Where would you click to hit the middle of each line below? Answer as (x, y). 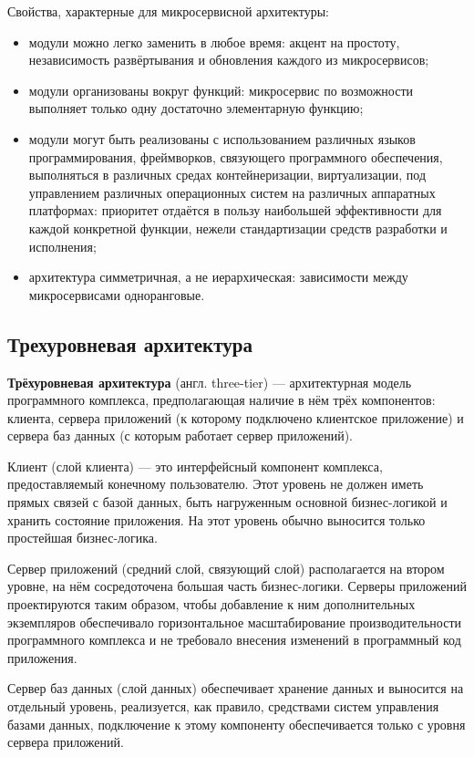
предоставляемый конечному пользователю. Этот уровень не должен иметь (216, 484)
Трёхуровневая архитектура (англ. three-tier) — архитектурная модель (210, 382)
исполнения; (62, 246)
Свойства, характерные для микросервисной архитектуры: (168, 11)
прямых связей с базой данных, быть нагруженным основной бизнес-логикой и (227, 502)
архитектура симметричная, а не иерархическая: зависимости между (218, 277)
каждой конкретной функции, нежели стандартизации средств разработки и (238, 228)
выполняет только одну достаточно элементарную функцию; (196, 108)
